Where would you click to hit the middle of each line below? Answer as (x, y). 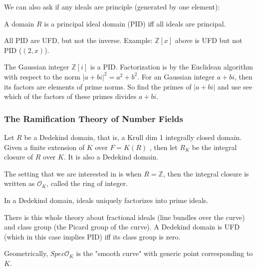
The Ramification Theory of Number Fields (94, 118)
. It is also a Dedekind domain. (111, 157)
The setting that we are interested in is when (73, 173)
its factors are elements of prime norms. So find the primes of (98, 86)
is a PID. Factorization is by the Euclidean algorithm (171, 67)
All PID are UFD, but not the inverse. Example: (78, 40)
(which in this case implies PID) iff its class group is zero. (92, 236)
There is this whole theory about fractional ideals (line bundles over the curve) (125, 217)
